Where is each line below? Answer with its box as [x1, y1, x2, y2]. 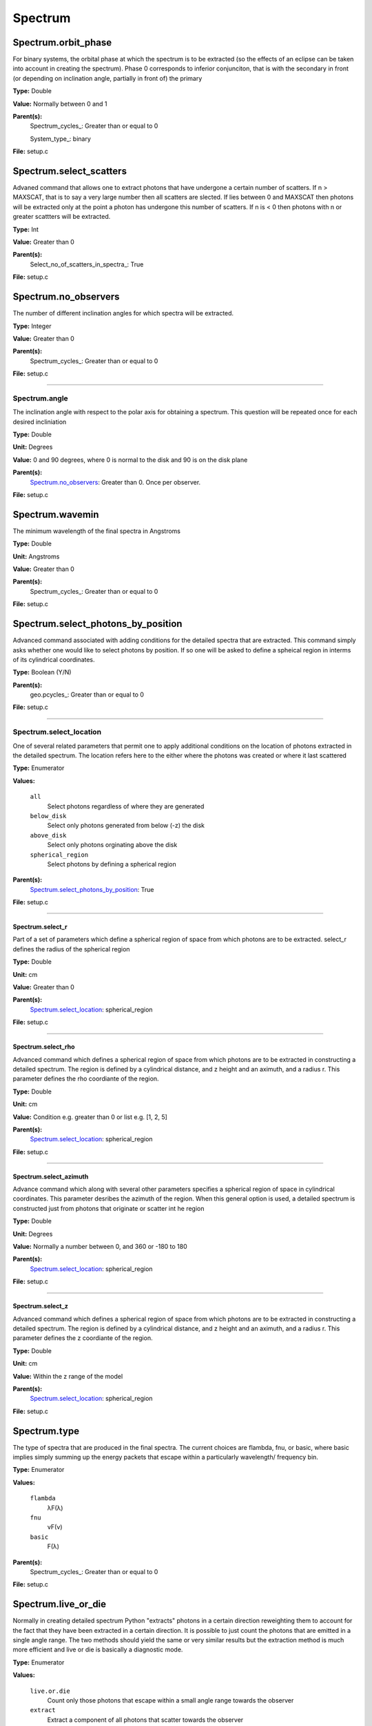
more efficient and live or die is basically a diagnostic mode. [12, 1645, 183, 1654]
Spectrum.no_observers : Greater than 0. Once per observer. [30, 478, 201, 486]
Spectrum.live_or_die [12, 1598, 107, 1610]
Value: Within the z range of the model [12, 1372, 123, 1380]
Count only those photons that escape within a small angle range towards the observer [47, 1696, 294, 1705]
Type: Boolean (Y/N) [12, 668, 72, 677]
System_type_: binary [30, 135, 91, 143]
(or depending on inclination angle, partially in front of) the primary [12, 74, 203, 82]
